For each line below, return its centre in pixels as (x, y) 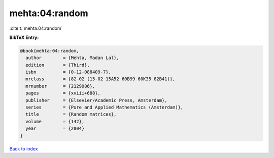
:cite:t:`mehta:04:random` (36, 28)
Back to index (24, 148)
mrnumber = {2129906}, (60, 86)
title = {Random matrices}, (71, 114)
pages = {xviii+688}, (63, 93)
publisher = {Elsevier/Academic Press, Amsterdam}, (96, 100)
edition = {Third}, (58, 65)
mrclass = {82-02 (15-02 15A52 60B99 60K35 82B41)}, (100, 79)
